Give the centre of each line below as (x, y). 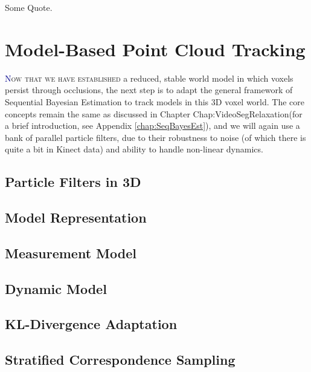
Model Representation (76, 217)
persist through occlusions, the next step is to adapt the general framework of (149, 90)
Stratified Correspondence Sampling (120, 360)
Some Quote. (29, 7)
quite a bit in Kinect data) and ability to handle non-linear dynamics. (134, 149)
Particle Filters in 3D (73, 182)
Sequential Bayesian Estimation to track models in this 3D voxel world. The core (155, 101)
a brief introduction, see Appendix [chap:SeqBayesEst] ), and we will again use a (152, 126)
